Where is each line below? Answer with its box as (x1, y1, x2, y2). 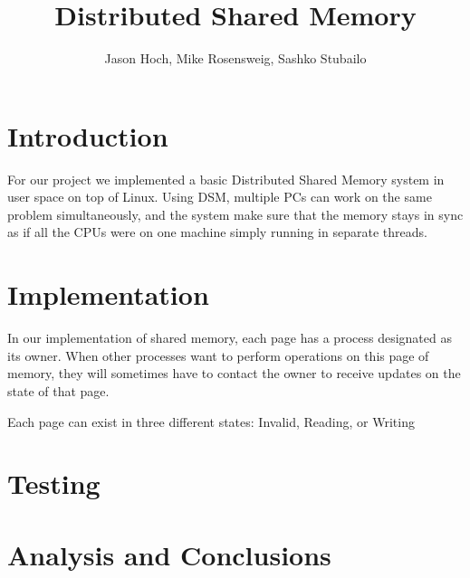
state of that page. (7, 381, 110, 400)
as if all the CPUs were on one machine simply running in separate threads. (7, 223, 427, 242)
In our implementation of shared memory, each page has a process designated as (7, 328, 452, 347)
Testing (7, 465, 101, 502)
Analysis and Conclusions (7, 535, 331, 573)
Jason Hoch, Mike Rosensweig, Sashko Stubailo (104, 49, 367, 68)
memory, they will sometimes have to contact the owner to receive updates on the (7, 364, 461, 383)
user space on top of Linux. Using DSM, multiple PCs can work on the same (7, 187, 432, 206)
